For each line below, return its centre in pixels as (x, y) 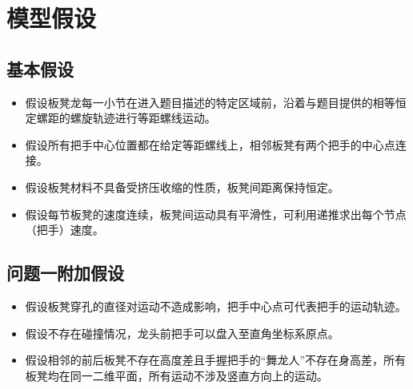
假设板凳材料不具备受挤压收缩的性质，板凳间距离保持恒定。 (182, 187)
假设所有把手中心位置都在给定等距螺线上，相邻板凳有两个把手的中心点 (210, 144)
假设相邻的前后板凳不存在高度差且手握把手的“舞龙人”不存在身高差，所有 (216, 360)
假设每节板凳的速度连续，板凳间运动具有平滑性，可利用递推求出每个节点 (216, 214)
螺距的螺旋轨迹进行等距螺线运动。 (126, 118)
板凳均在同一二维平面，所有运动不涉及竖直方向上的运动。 (176, 375)
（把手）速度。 (64, 230)
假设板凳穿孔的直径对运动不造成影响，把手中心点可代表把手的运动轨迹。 (216, 306)
